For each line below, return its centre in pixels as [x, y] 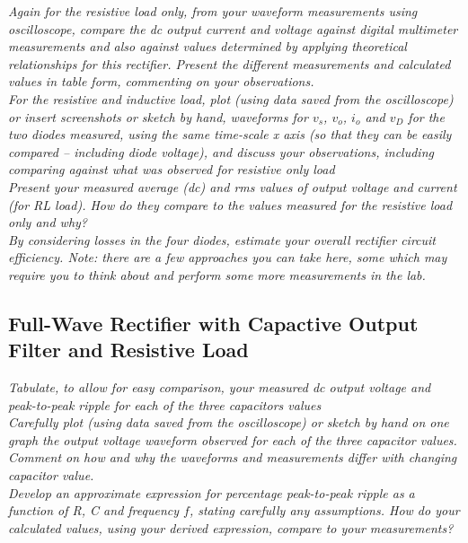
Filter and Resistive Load [128, 350]
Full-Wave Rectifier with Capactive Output [213, 323]
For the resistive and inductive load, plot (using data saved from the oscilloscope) [231, 98]
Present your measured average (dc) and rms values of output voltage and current [233, 186]
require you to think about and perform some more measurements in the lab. [217, 274]
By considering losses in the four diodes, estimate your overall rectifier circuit [222, 239]
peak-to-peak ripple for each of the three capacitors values [165, 404]
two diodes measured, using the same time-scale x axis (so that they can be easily [230, 134]
